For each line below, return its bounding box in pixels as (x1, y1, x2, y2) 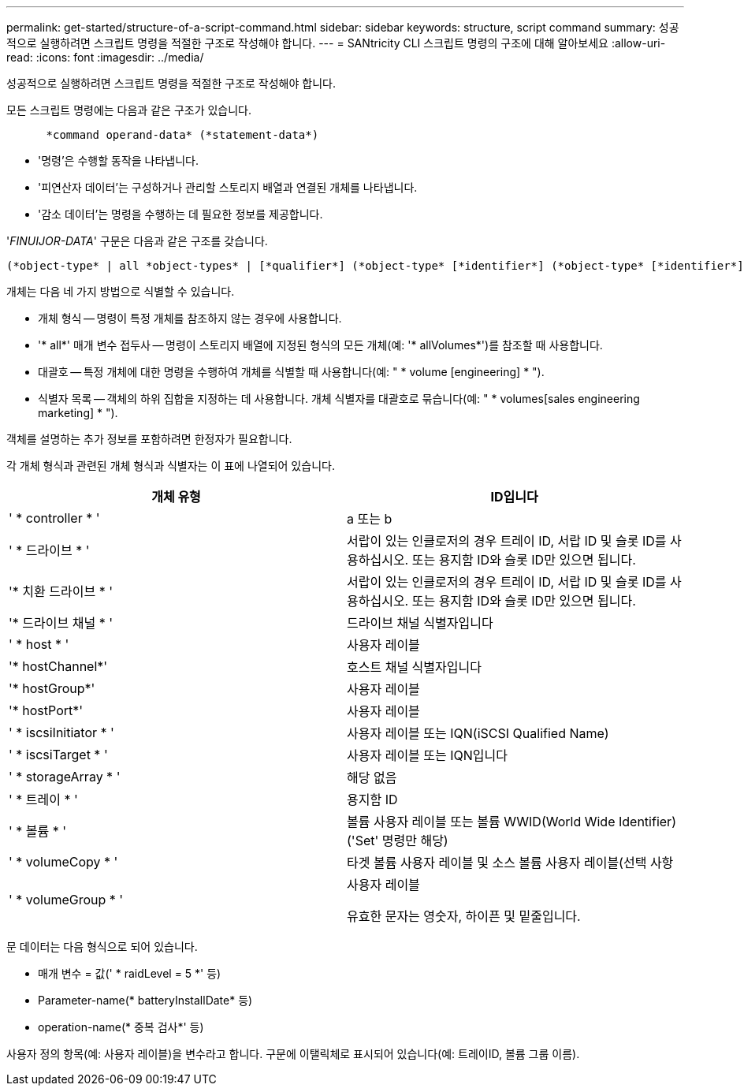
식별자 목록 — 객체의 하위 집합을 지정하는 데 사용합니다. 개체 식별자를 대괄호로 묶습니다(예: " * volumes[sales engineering (38, 392, 640, 405)
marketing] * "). (38, 406, 118, 419)
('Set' (347, 833, 379, 848)
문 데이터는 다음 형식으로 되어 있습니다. (6, 940, 198, 953)
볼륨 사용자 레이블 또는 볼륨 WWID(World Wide (347, 814, 616, 829)
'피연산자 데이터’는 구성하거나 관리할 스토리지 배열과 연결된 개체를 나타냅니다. (38, 181, 418, 194)
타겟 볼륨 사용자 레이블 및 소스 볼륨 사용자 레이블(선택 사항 (347, 855, 674, 870)
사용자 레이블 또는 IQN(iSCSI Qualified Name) (347, 725, 609, 741)
